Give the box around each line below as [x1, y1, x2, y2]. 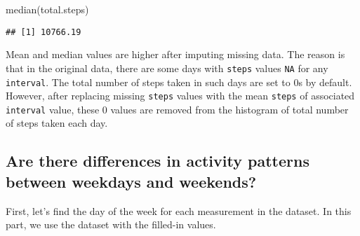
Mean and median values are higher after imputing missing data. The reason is [6, 47, 345, 62]
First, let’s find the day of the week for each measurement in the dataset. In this [6, 203, 352, 218]
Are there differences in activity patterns [6, 150, 309, 172]
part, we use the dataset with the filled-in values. [6, 217, 216, 232]
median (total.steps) [6, 2, 89, 16]
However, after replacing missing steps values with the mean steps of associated [6, 88, 355, 103]
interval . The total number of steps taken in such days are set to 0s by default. [6, 74, 352, 89]
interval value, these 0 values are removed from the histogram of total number [6, 102, 349, 116]
